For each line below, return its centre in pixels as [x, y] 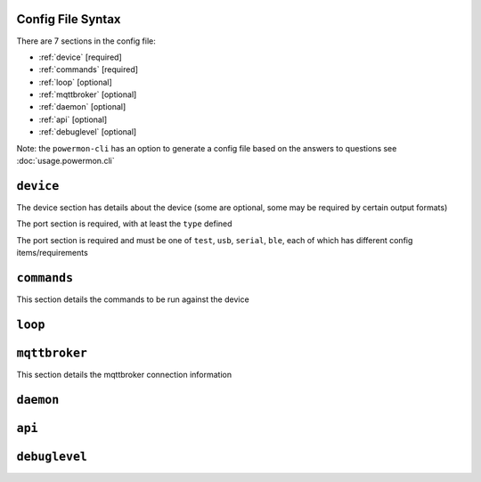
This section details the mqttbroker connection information [124, 374]
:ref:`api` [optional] [73, 119]
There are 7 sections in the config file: [86, 41]
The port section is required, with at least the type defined [124, 224]
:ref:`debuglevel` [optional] [88, 132]
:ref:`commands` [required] [88, 69]
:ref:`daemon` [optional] [82, 107]
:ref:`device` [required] [80, 57]
